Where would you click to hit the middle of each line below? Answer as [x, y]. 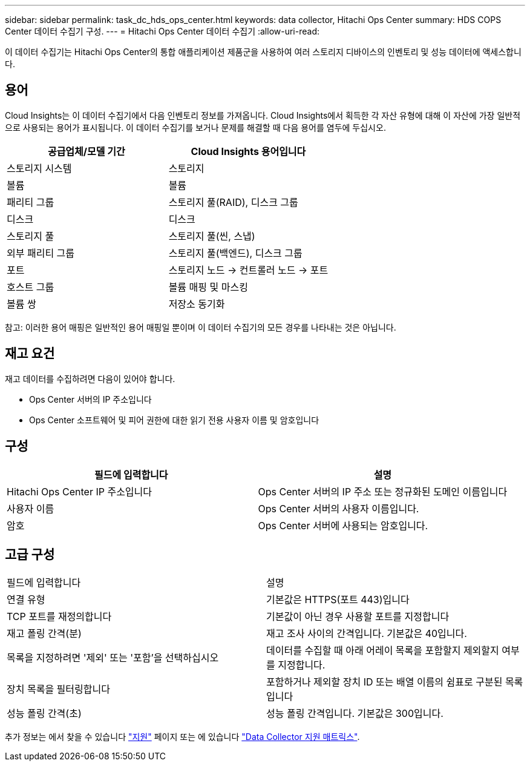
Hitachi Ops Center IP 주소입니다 [80, 491]
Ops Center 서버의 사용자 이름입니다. [339, 508]
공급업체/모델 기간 [86, 151]
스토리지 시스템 [39, 168]
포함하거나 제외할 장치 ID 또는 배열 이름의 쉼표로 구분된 [384, 682]
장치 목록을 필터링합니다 [58, 689]
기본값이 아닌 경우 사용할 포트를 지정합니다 [358, 617]
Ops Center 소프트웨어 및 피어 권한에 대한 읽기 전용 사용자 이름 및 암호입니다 [174, 420]
